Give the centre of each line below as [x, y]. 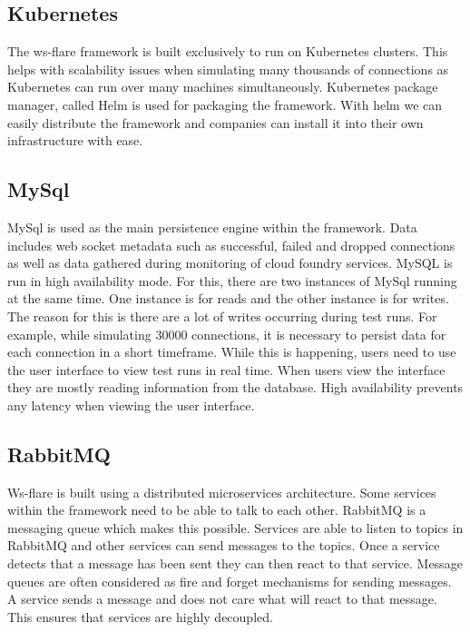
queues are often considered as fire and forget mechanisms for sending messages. [230, 581]
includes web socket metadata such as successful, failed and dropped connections [231, 245]
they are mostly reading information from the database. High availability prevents [235, 387]
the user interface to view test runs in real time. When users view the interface [226, 369]
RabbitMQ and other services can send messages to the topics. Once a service [224, 545]
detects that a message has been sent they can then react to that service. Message [235, 563]
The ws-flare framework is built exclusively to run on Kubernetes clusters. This [228, 51]
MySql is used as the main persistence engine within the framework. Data [212, 227]
